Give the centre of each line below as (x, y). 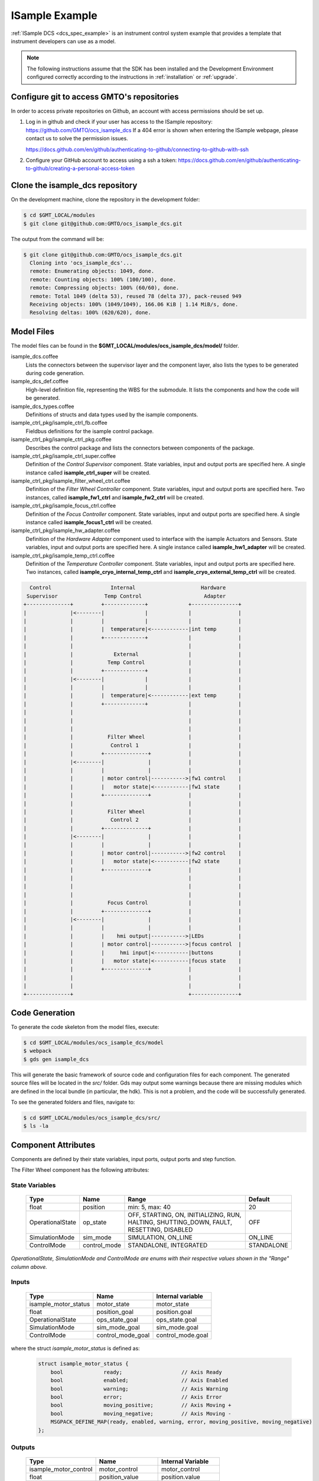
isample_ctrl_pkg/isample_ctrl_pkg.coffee (61, 440)
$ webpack (38, 1051)
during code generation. (55, 373)
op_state (95, 1222)
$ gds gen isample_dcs (56, 1059)
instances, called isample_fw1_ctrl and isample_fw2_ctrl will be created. (115, 497)
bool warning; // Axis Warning (139, 1389)
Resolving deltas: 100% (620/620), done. (91, 313)
